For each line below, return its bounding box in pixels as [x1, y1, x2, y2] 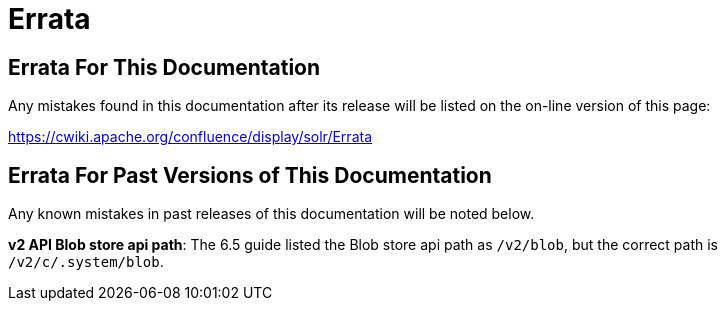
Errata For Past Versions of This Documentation [8, 162, 492, 188]
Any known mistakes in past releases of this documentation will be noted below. [8, 205, 535, 223]
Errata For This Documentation [8, 54, 321, 80]
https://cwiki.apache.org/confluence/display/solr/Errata [8, 128, 372, 146]
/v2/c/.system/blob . [8, 253, 164, 271]
